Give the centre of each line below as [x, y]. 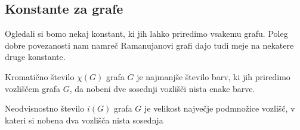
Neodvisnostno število [45, 108]
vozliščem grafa [33, 88]
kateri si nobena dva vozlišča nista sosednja [84, 120]
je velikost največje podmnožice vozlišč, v [220, 108]
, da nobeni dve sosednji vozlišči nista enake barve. [162, 88]
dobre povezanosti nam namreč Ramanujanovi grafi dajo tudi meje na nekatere [149, 45]
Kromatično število [40, 76]
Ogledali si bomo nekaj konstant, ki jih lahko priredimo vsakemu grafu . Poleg [146, 34]
